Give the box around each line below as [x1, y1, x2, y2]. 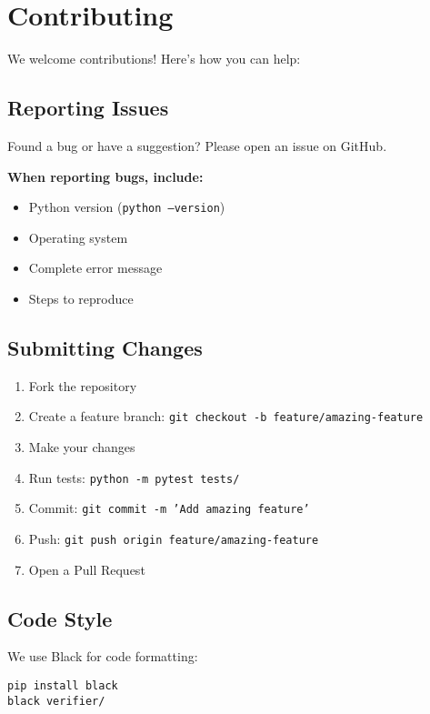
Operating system [28, 227, 128, 246]
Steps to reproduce [28, 288, 134, 307]
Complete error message [28, 258, 163, 277]
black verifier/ [7, 694, 105, 708]
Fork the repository [28, 376, 137, 395]
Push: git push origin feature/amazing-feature [28, 528, 319, 548]
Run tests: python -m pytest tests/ [28, 468, 240, 487]
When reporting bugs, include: [7, 166, 204, 186]
